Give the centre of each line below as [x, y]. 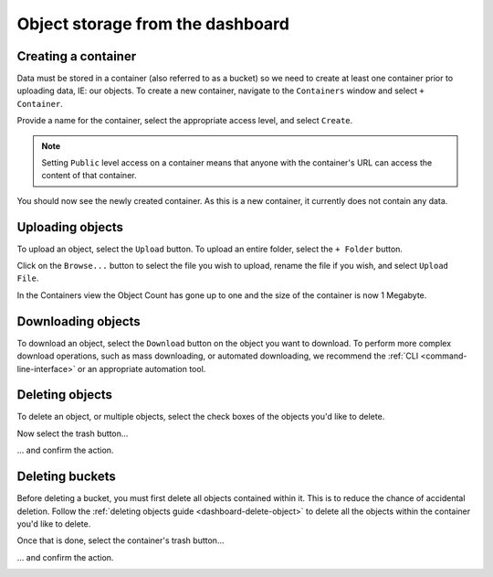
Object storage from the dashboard [153, 24]
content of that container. [89, 176]
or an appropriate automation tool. [142, 369]
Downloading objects [79, 321]
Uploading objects [70, 227]
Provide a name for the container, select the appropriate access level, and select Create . [185, 121]
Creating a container [77, 56]
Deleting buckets [66, 477]
